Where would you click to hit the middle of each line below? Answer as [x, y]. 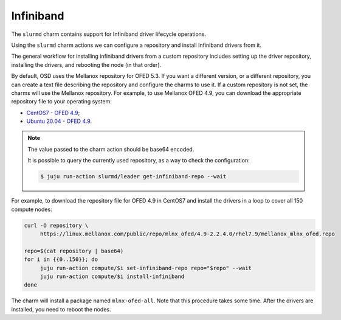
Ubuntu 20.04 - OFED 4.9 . [59, 121]
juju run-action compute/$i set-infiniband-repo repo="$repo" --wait [146, 268]
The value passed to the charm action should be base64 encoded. [111, 149]
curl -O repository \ [56, 225]
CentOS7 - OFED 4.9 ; [53, 113]
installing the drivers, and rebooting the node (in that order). [86, 64]
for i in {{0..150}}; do [61, 259]
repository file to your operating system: [61, 102]
